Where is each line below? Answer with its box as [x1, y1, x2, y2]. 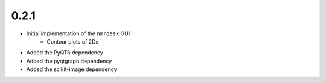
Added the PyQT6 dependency [26, 49, 104, 56]
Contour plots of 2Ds [46, 38, 99, 45]
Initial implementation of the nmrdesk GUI [26, 30, 130, 37]
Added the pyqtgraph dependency [26, 57, 112, 64]
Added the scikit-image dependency [26, 66, 117, 73]
